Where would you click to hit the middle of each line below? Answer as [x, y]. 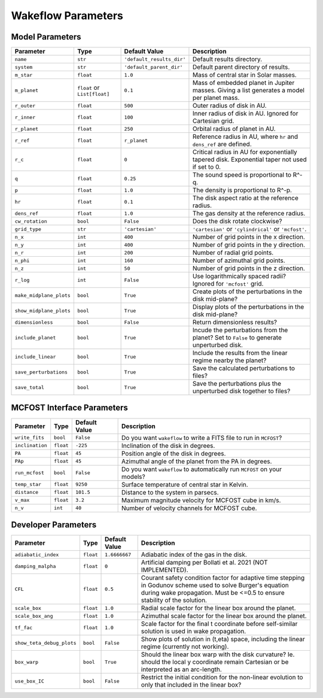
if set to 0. [207, 167]
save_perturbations [41, 372]
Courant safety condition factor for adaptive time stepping [223, 578]
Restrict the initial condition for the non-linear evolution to [222, 678]
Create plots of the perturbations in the [247, 292]
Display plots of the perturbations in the [248, 307]
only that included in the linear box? [191, 685]
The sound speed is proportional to [242, 175]
